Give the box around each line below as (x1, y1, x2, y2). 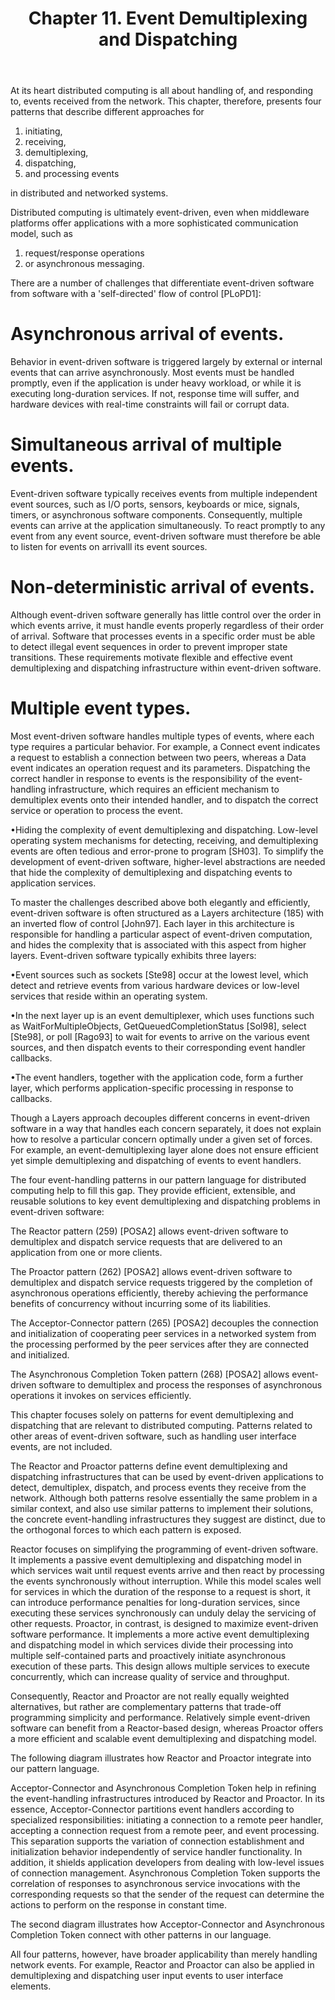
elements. (10, 1980, 52, 1992)
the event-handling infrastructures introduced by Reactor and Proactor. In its (10, 1792, 325, 1804)
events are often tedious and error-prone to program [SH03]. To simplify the (10, 845, 324, 857)
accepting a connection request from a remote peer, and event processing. (10, 1824, 320, 1836)
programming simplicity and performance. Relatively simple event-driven (10, 1711, 311, 1723)
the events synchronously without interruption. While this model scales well (10, 1575, 322, 1587)
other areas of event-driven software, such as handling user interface (10, 1430, 297, 1442)
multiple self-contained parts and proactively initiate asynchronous (10, 1649, 287, 1661)
